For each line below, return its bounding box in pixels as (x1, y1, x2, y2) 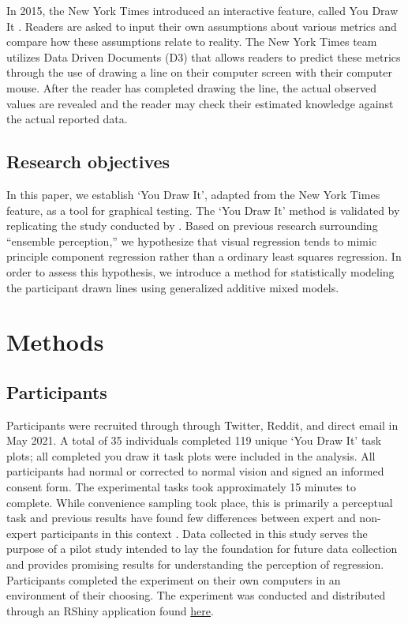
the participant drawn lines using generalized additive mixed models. (6, 279, 339, 295)
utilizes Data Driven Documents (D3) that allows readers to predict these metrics (6, 48, 401, 65)
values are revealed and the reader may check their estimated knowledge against (6, 95, 394, 111)
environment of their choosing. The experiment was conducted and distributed (6, 587, 386, 603)
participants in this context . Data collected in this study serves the (40, 524, 368, 541)
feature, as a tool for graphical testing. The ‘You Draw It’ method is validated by (6, 201, 400, 218)
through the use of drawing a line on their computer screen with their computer (6, 64, 392, 81)
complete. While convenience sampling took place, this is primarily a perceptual (6, 494, 393, 510)
